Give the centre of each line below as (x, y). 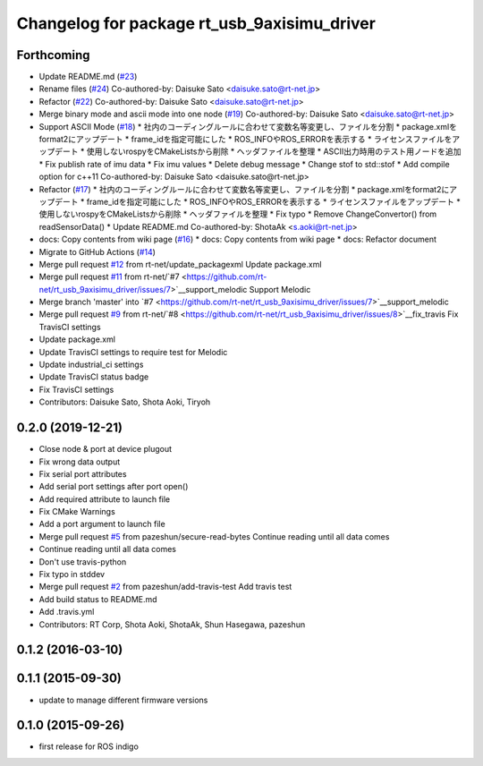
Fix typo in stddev (72, 574)
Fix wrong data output (80, 462)
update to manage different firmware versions (123, 700)
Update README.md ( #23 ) (88, 77)
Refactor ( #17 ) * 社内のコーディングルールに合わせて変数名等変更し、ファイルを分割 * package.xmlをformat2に (244, 189)
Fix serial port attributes (83, 473)
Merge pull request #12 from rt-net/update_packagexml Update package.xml (180, 264)
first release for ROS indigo (89, 746)
